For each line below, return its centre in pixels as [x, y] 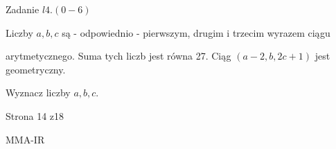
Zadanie [23, 9]
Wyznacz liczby [38, 93]
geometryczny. [36, 69]
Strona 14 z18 [35, 115]
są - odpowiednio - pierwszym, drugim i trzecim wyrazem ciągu [196, 32]
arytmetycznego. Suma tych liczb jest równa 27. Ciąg [118, 56]
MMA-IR [25, 139]
